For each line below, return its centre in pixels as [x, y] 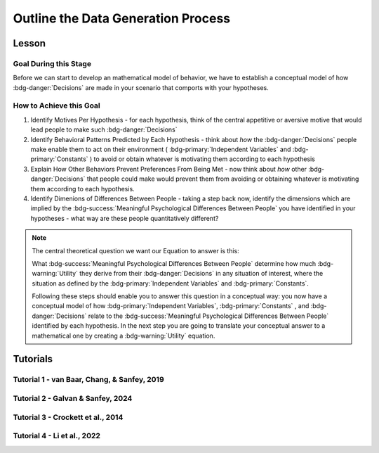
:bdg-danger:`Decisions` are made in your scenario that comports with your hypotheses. [141, 87]
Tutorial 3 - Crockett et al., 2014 [68, 417]
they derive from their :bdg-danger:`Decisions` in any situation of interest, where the [201, 274]
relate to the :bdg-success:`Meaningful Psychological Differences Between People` [208, 316]
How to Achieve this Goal [57, 106]
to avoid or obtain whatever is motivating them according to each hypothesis [204, 159]
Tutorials [33, 359]
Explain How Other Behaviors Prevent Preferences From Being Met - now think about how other [169, 169]
